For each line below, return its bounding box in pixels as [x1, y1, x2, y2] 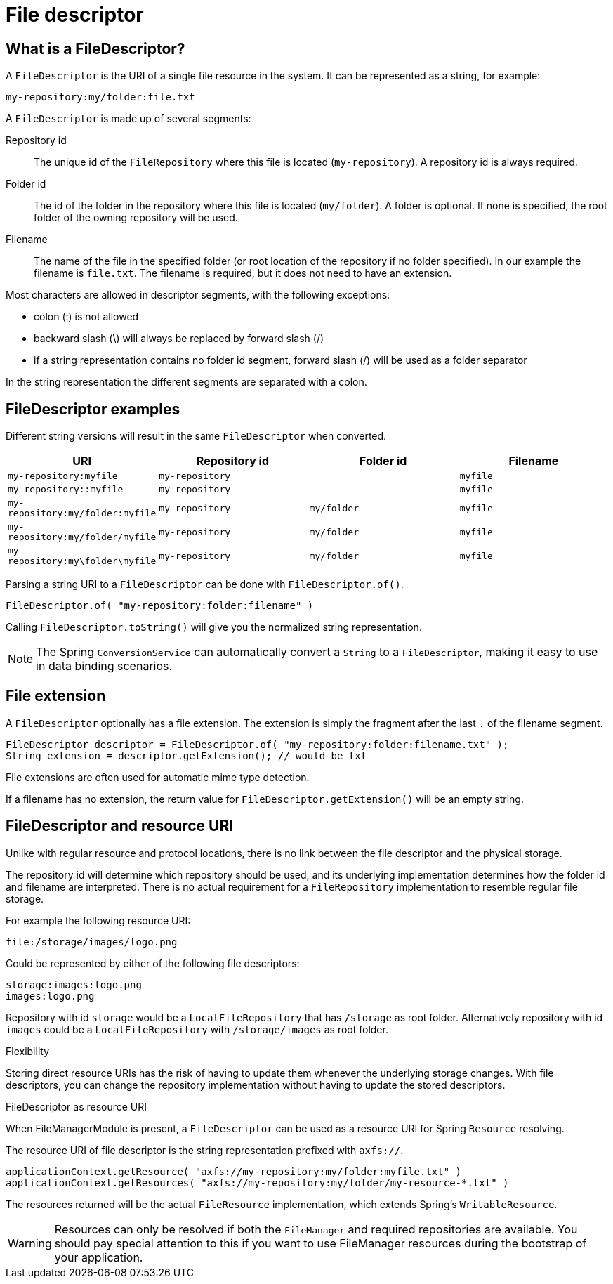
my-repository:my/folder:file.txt [6, 91, 195, 103]
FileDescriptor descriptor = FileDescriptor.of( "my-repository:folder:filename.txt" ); [6, 738, 509, 750]
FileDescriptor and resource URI [6, 817, 234, 835]
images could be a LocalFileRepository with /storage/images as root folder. [6, 1023, 388, 1035]
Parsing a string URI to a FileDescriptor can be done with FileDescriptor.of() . [6, 578, 404, 591]
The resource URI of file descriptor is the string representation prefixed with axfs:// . [6, 1144, 404, 1156]
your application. [54, 1250, 143, 1264]
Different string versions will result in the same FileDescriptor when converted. [6, 430, 387, 443]
